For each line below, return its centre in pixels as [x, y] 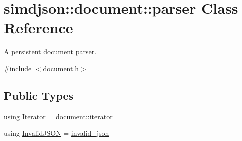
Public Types [39, 95]
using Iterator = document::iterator [58, 116]
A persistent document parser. [50, 52]
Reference [39, 28]
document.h [61, 68]
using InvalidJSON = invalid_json [57, 133]
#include [18, 68]
